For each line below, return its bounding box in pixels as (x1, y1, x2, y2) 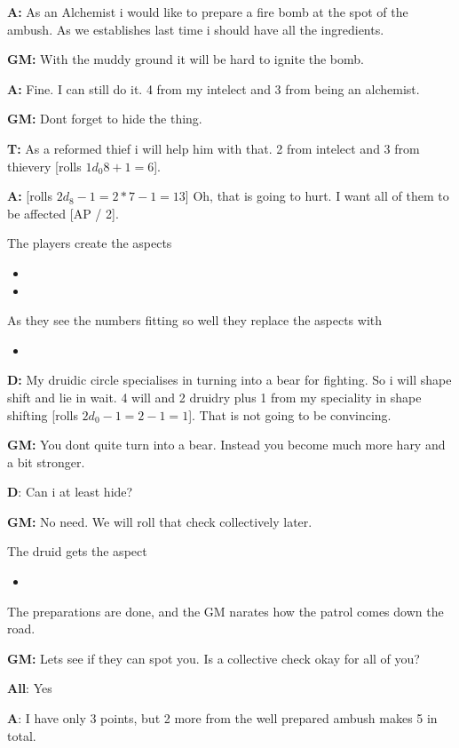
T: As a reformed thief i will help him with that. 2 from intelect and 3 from (7, 139, 420, 157)
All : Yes (7, 679, 52, 697)
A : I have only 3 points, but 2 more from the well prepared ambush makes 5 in (7, 709, 438, 728)
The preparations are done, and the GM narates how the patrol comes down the (7, 601, 444, 620)
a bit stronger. (7, 452, 85, 471)
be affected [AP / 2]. (7, 203, 119, 222)
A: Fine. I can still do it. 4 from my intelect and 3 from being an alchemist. (7, 79, 420, 98)
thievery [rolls (7, 156, 82, 175)
